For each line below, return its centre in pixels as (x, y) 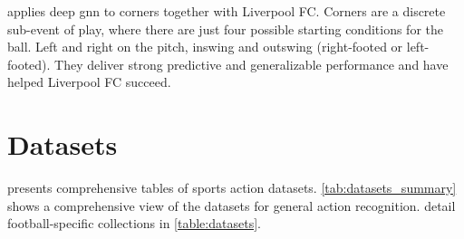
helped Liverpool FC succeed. (89, 82)
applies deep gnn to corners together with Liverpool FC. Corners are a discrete (227, 11)
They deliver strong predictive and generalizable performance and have (251, 64)
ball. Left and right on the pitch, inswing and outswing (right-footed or (205, 47)
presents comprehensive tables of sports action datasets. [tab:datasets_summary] (232, 188)
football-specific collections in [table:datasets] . (134, 223)
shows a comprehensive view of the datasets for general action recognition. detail (232, 205)
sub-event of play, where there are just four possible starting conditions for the (225, 29)
